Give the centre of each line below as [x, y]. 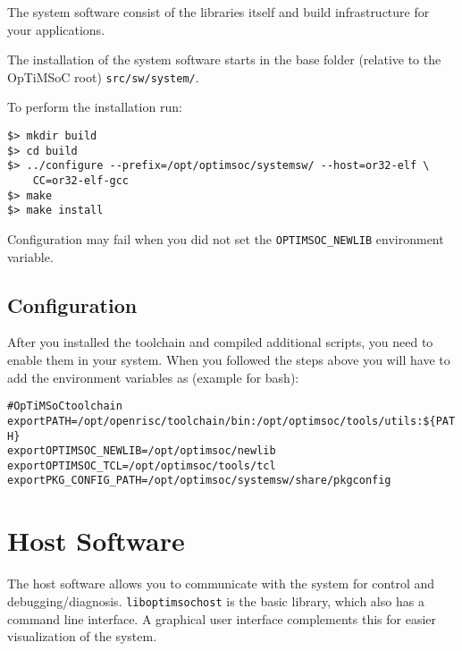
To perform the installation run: [95, 107]
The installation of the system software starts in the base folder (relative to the [224, 59]
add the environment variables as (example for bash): [153, 377]
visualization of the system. [82, 636]
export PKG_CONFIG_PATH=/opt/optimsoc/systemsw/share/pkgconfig [199, 481]
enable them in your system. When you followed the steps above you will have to [229, 360]
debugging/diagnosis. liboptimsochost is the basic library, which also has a [216, 600]
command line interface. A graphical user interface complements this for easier [222, 618]
